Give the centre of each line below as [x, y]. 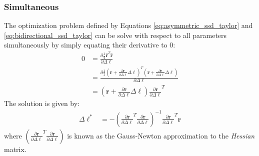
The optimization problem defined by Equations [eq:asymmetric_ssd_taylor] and [128, 25]
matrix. [15, 149]
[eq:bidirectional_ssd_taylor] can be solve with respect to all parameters [115, 35]
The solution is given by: [42, 103]
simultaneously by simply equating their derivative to [86, 45]
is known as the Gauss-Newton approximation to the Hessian [161, 135]
